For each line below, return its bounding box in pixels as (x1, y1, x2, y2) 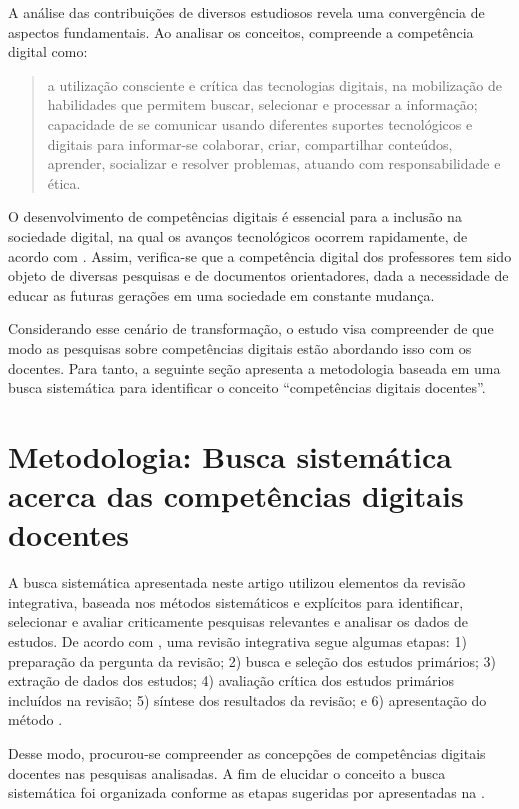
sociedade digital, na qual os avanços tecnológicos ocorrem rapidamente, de (8, 225, 468, 246)
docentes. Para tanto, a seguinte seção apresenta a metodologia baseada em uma (8, 357, 501, 378)
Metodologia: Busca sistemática (8, 435, 452, 476)
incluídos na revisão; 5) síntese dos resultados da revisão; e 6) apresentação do (8, 689, 487, 710)
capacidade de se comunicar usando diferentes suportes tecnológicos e (47, 113, 473, 134)
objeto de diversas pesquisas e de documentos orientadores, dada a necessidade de (8, 265, 509, 286)
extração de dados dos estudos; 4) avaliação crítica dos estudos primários (8, 670, 455, 691)
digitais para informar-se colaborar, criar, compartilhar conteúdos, (47, 133, 453, 154)
